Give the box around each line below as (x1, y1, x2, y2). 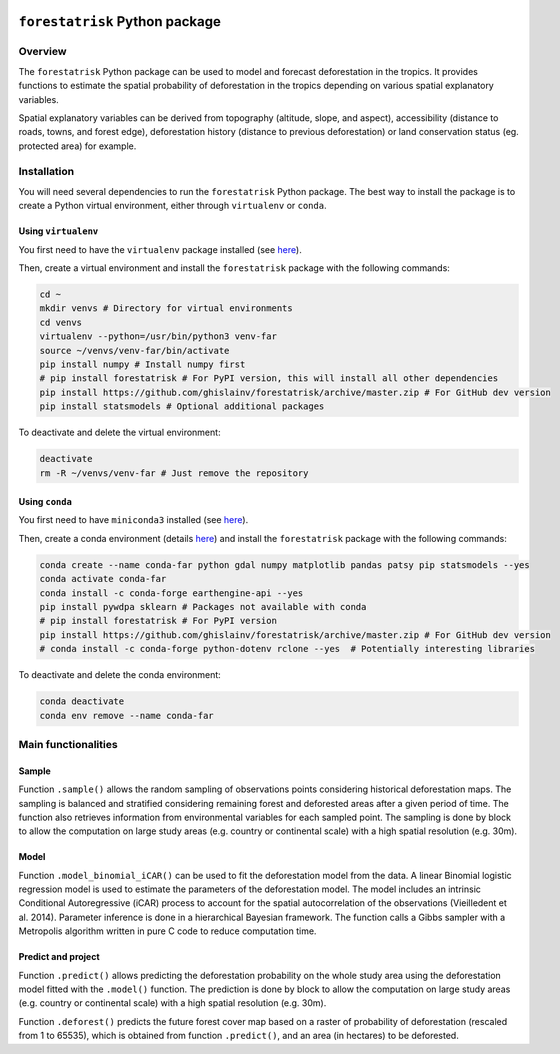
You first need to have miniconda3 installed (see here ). (18, 514, 249, 526)
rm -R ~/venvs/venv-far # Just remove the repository (39, 467, 309, 479)
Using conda (18, 496, 72, 508)
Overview (18, 45, 67, 59)
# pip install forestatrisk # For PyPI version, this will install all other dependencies (39, 373, 499, 384)
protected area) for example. (18, 140, 137, 152)
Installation (18, 165, 75, 179)
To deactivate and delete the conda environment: (18, 669, 222, 681)
